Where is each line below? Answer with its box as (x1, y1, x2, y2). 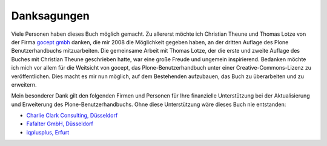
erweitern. (11, 81, 37, 88)
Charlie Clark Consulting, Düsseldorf (26, 112, 118, 119)
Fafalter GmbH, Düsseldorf (26, 120, 94, 127)
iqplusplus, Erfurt (26, 128, 70, 136)
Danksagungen (11, 9, 90, 22)
